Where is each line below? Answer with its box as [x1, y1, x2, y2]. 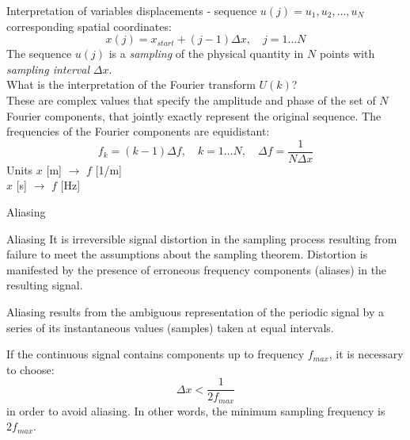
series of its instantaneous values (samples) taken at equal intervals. [6, 319, 334, 335]
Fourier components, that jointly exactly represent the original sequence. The [6, 107, 382, 124]
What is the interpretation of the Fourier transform [6, 76, 256, 93]
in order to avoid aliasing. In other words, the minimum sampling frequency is [6, 402, 385, 419]
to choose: [6, 361, 55, 377]
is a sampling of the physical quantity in [108, 45, 304, 62]
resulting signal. [6, 277, 83, 293]
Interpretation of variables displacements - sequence [6, 2, 257, 18]
